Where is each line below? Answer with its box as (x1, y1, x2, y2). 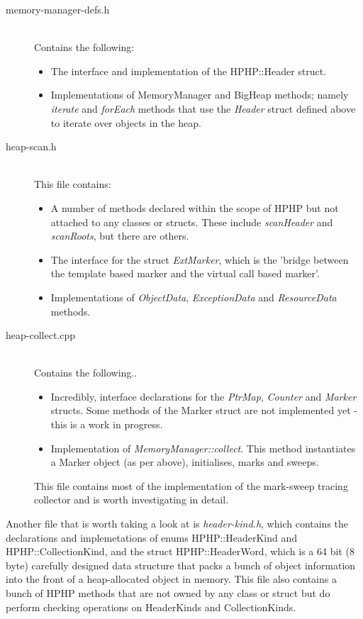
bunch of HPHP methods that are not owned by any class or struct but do (6, 586, 330, 600)
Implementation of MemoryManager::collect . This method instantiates (50, 440, 356, 455)
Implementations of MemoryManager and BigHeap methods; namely (50, 87, 349, 102)
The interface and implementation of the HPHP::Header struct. (50, 63, 327, 78)
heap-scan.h (6, 139, 57, 154)
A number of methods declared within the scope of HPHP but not (50, 200, 339, 215)
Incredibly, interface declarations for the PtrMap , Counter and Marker (50, 389, 357, 403)
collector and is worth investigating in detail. (34, 492, 229, 507)
